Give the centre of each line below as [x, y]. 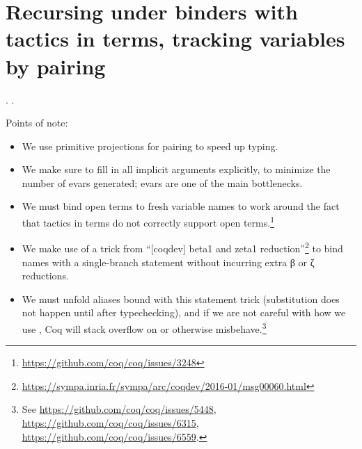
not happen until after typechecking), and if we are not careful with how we [184, 312]
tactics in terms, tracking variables [175, 39]
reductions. [45, 276]
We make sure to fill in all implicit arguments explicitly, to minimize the [176, 169]
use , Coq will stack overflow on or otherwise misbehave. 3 [144, 327]
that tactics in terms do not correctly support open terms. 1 [148, 221]
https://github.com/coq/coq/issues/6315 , [110, 422]
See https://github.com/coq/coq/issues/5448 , [119, 409]
